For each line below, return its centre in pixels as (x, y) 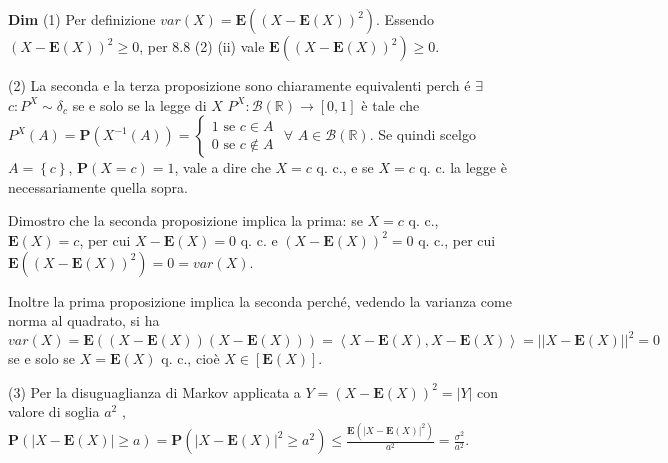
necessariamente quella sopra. (98, 186)
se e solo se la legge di (139, 104)
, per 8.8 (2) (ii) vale (202, 46)
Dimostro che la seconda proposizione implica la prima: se (185, 220)
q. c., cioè (190, 358)
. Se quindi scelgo (422, 134)
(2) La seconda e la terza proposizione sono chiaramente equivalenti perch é (239, 85)
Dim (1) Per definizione (82, 19)
